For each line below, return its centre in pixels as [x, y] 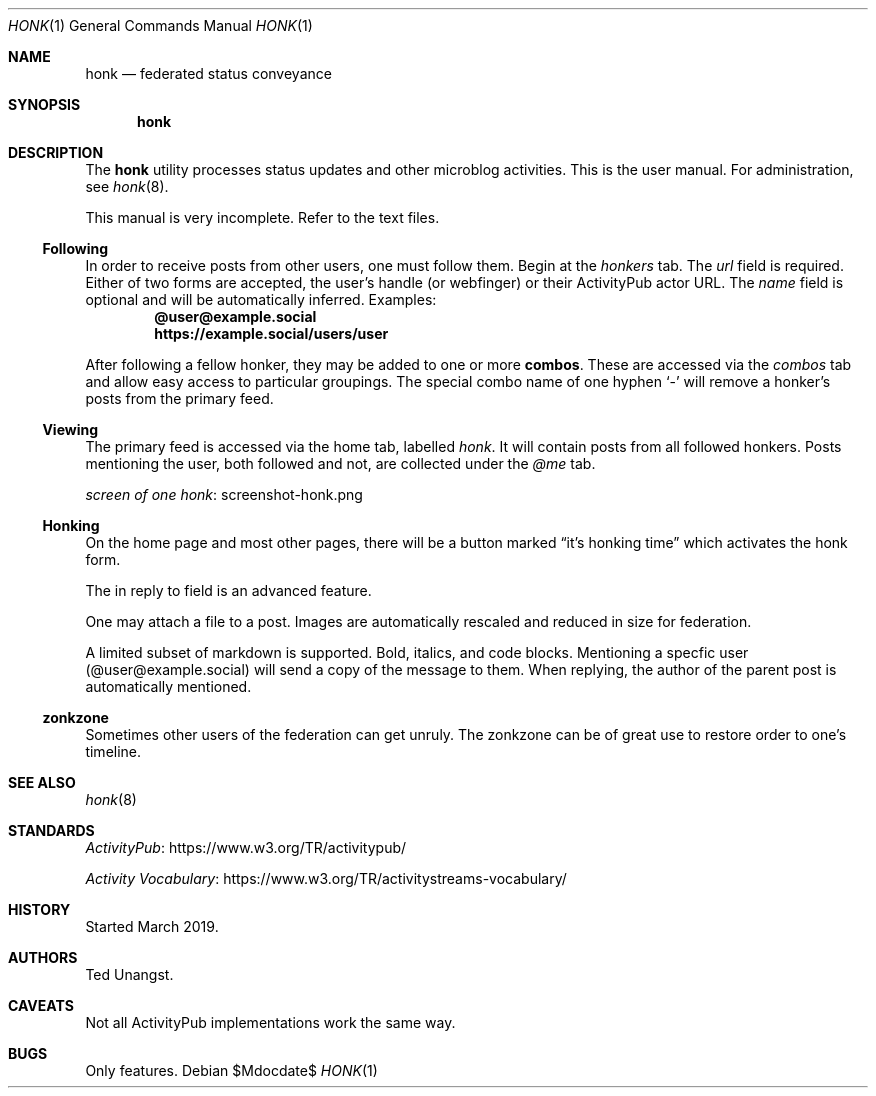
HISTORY [39, 909]
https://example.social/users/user [271, 333]
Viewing [70, 429]
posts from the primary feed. [179, 398]
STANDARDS [51, 830]
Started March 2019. [152, 926]
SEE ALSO [42, 782]
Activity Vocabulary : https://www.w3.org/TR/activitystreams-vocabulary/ [326, 878]
